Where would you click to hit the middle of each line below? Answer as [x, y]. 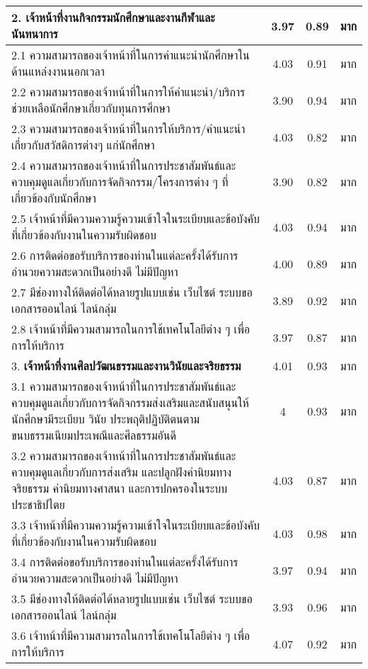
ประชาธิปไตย [38, 504]
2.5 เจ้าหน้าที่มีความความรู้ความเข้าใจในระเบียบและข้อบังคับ [136, 218]
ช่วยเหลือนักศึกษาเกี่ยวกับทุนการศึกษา [91, 108]
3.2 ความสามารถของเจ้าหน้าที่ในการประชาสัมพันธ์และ [124, 456]
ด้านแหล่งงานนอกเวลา [58, 71]
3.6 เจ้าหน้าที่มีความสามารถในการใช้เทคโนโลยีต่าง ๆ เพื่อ [131, 635]
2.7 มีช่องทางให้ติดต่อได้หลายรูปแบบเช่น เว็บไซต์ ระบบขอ [132, 292]
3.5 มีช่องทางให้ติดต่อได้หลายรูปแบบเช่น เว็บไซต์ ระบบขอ [132, 599]
